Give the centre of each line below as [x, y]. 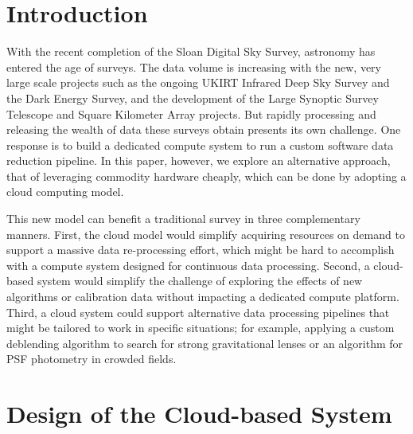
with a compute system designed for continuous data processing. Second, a [188, 265]
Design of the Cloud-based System [199, 414]
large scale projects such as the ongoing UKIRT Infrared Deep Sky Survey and [198, 82]
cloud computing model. [65, 192]
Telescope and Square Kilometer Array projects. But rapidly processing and [191, 113]
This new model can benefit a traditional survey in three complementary [183, 219]
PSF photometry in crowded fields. [92, 359]
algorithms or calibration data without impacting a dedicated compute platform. [203, 297]
